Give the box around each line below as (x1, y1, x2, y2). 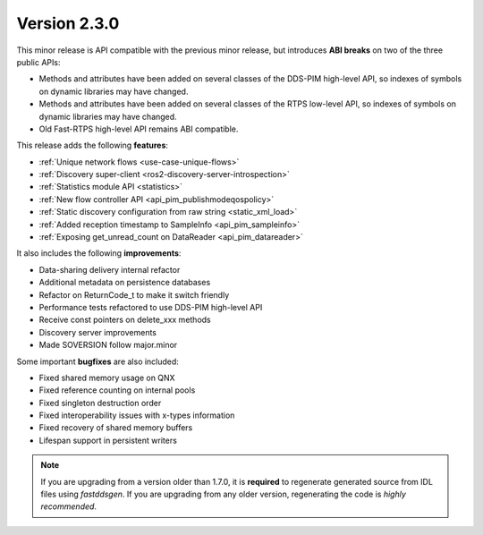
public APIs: (16, 56, 61, 67)
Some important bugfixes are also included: (16, 356, 179, 367)
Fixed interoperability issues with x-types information (38, 410, 235, 420)
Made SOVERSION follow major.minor (38, 340, 178, 351)
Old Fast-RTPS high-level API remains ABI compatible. (38, 123, 239, 134)
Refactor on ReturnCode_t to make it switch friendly (38, 289, 230, 300)
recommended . (40, 501, 97, 512)
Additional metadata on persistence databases (38, 277, 211, 288)
